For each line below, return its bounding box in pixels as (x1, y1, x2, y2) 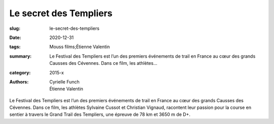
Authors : (9, 78, 29, 85)
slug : (9, 25, 20, 31)
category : (9, 69, 31, 75)
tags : (9, 44, 21, 50)
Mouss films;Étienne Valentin (49, 44, 110, 50)
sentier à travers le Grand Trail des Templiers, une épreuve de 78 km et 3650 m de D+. (9, 111, 191, 117)
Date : (9, 34, 21, 40)
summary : (9, 53, 32, 59)
